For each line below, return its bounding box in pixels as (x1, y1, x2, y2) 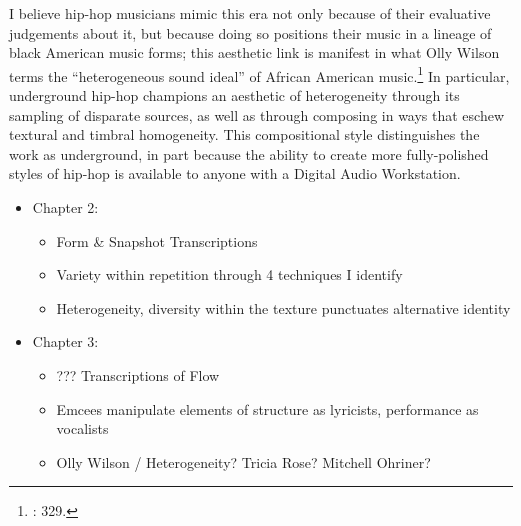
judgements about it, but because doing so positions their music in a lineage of (9, 22, 492, 43)
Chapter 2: (32, 197, 99, 217)
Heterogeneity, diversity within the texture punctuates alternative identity (56, 297, 511, 318)
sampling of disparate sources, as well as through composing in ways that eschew (9, 104, 505, 125)
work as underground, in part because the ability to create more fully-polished (9, 143, 489, 164)
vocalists (56, 418, 109, 439)
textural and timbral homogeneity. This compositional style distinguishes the (9, 124, 480, 145)
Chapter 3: (32, 331, 99, 352)
